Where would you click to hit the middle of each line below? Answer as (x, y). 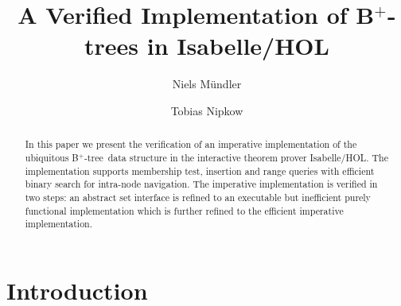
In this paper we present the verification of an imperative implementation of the (191, 144)
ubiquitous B (52, 157)
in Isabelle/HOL (238, 46)
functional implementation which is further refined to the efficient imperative (184, 210)
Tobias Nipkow (207, 110)
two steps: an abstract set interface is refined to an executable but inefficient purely (198, 197)
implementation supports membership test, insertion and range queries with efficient (200, 170)
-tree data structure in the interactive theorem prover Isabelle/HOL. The (236, 157)
